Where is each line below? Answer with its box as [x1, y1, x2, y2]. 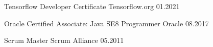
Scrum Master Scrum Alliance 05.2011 [4, 35, 124, 45]
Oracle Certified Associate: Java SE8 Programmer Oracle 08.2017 [4, 18, 209, 28]
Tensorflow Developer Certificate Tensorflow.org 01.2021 [4, 1, 180, 11]
